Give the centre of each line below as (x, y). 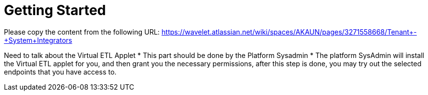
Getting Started (55, 10)
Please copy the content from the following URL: (82, 32)
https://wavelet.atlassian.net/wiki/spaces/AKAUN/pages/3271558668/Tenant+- (289, 32)
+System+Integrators (38, 40)
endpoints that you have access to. (60, 72)
